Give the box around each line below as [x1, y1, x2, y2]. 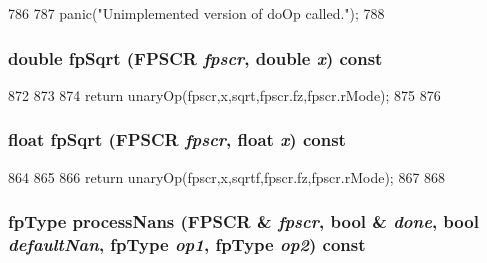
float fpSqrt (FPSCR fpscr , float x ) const [8, 127, 346, 152]
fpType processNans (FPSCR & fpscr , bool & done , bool [8, 209, 479, 234]
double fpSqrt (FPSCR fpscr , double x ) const [8, 45, 383, 70]
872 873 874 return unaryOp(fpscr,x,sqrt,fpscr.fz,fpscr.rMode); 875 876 [8, 84, 441, 105]
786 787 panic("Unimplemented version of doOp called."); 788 [8, 3, 385, 23]
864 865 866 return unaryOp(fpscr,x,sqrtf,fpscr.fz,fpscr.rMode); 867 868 [8, 166, 446, 187]
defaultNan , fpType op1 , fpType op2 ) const [8, 232, 366, 257]
